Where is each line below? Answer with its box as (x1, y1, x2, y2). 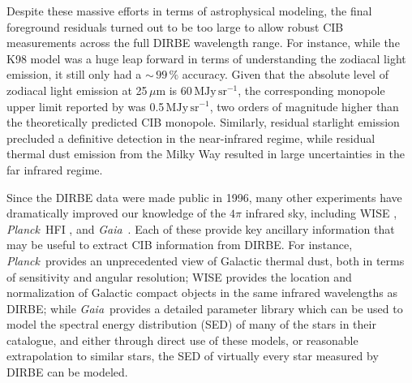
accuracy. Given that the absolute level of (182, 66, 388, 83)
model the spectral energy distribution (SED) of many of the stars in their (6, 316, 376, 333)
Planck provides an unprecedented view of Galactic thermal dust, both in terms (6, 252, 405, 269)
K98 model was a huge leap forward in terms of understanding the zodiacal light (6, 49, 406, 67)
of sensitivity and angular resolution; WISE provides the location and (6, 268, 352, 285)
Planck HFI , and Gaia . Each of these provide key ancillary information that (6, 220, 395, 237)
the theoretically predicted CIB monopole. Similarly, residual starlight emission (6, 114, 400, 131)
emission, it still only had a (6, 66, 142, 83)
